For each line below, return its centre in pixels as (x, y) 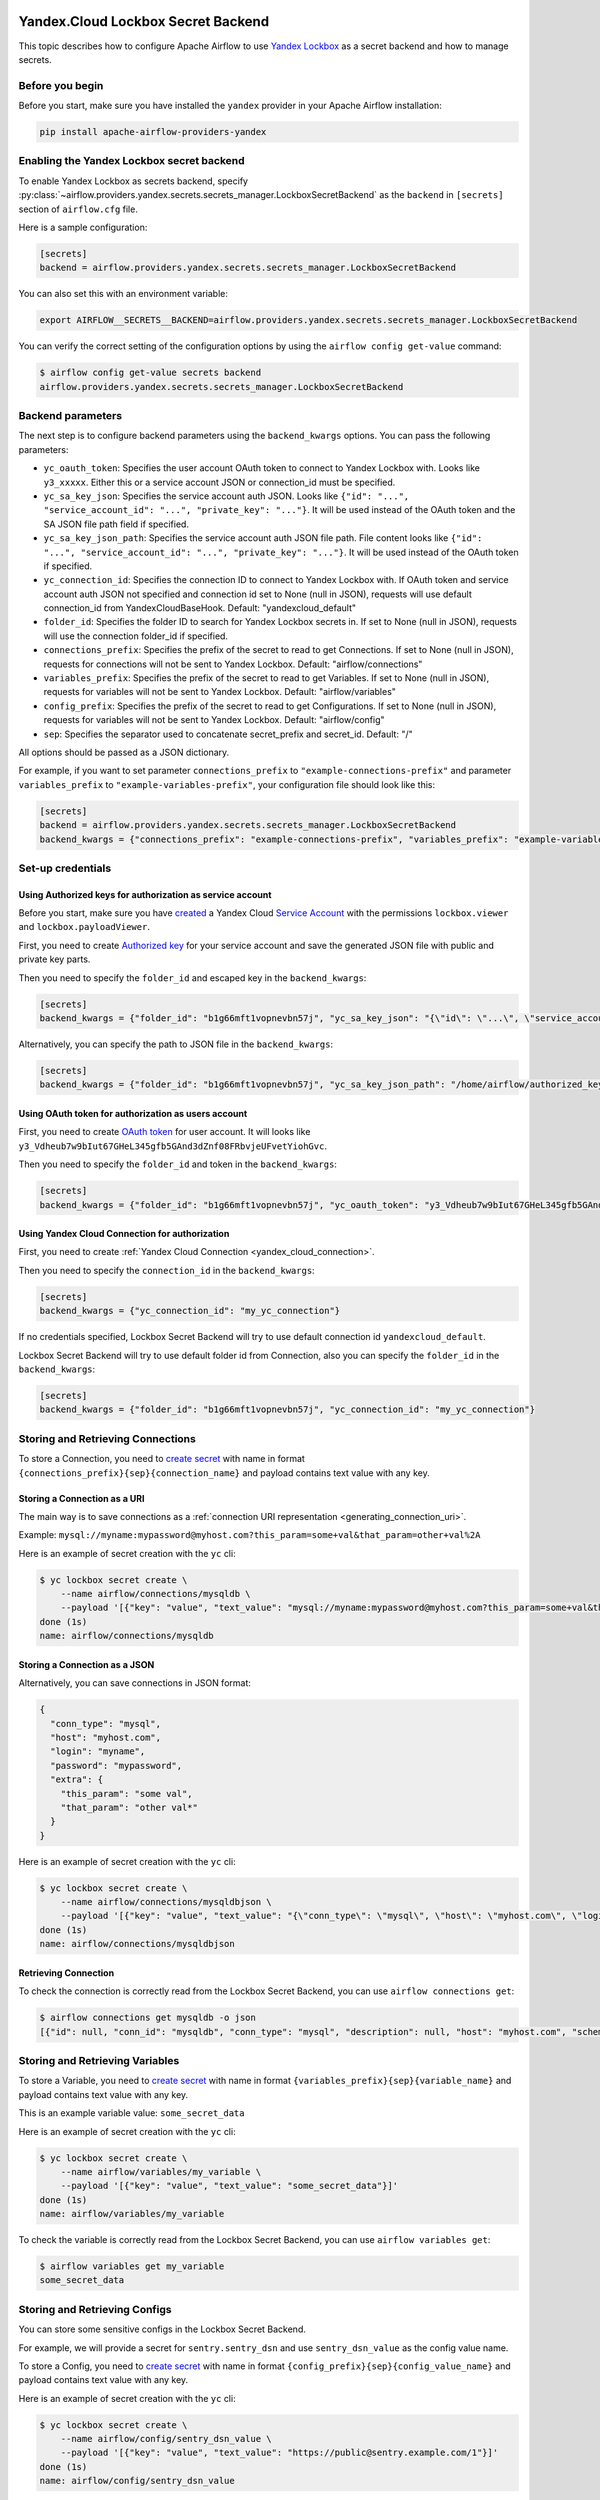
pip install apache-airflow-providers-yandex (153, 132)
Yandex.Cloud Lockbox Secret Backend (144, 21)
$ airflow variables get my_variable (132, 2266)
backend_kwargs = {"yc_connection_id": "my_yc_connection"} (190, 1311)
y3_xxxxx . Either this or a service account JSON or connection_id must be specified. (219, 482)
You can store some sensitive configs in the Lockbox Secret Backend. (162, 2329)
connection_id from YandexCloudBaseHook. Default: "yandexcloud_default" (200, 608)
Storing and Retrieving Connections (107, 1438)
